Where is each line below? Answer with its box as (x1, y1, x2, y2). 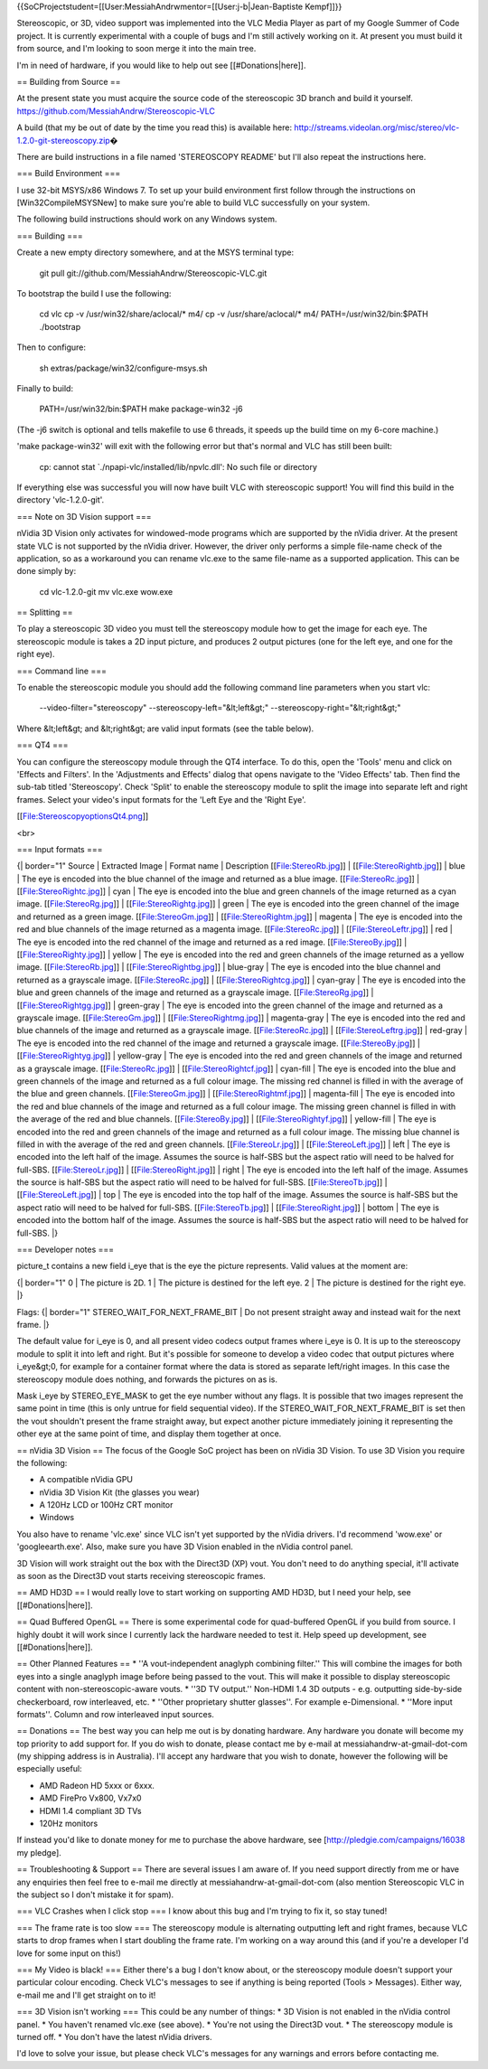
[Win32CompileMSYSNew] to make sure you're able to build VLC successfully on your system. (16, 197, 371, 208)
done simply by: (16, 566, 77, 577)
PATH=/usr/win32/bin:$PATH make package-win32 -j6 (39, 403, 243, 415)
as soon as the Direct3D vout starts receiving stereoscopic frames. (16, 1571, 266, 1582)
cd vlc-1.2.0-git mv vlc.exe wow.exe (39, 586, 174, 597)
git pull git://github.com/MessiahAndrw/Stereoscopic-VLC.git (39, 268, 267, 278)
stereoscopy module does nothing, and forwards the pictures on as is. (16, 1374, 278, 1385)
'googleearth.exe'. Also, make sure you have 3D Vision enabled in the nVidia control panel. (16, 1541, 353, 1552)
